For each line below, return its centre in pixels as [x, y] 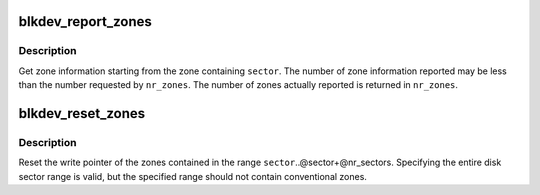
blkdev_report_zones [85, 21]
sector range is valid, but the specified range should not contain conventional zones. [192, 176]
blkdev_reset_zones [81, 113]
